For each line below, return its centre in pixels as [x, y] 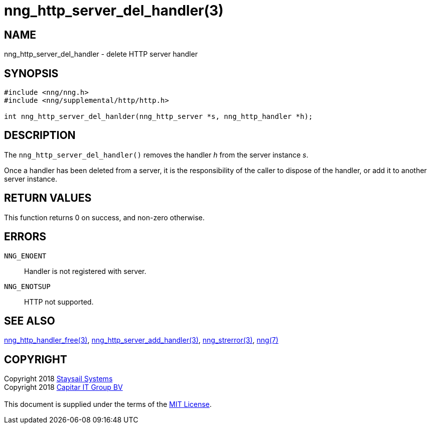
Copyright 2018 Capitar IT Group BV [63, 387]
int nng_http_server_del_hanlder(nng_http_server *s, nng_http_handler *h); [159, 117]
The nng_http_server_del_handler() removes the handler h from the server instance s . [156, 155]
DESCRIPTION [40, 135]
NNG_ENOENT [25, 256]
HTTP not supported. [59, 302]
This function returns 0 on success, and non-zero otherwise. [104, 217]
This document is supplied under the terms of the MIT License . [108, 404]
